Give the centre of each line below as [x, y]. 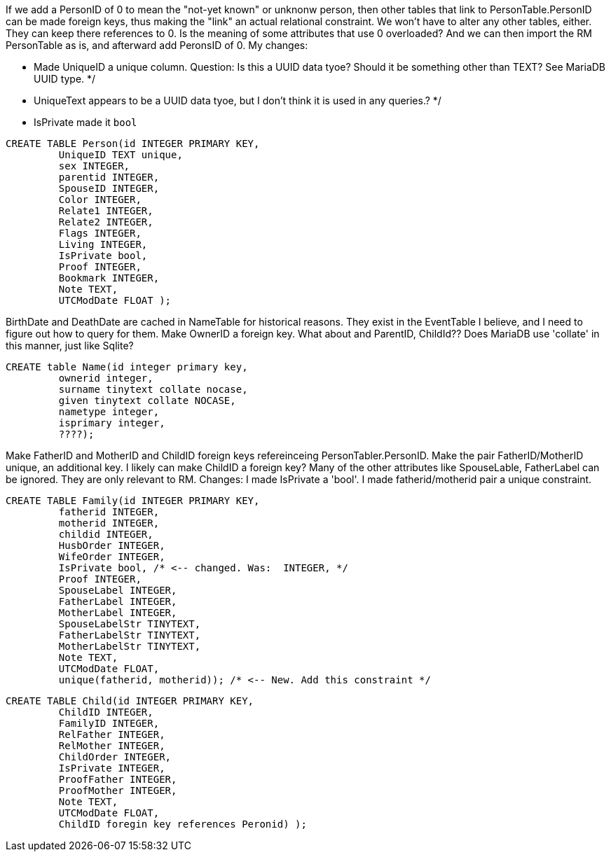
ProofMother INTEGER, [118, 790]
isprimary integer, [112, 423]
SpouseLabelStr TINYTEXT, [130, 624]
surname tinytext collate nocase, [153, 389]
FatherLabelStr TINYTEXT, [130, 635]
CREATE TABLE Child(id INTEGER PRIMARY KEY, [130, 701]
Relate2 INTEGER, [106, 222]
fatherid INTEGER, [109, 512]
